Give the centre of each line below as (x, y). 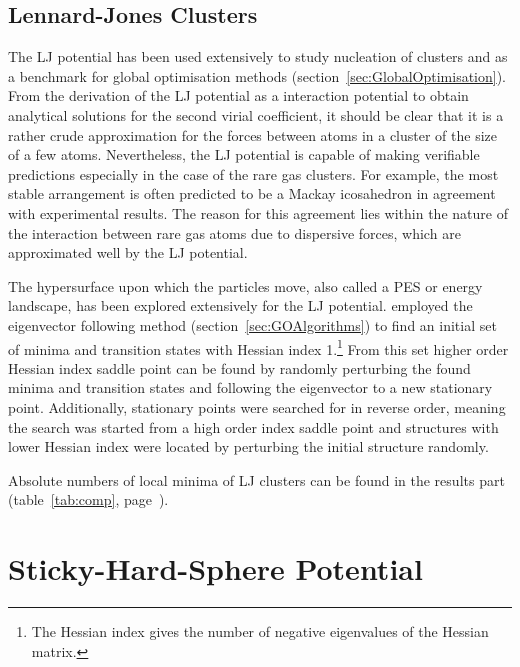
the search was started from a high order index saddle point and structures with (253, 426)
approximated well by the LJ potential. (128, 252)
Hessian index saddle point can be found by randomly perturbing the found (239, 367)
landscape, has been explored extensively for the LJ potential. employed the (240, 305)
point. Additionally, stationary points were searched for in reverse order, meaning (257, 406)
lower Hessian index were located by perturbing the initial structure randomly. (248, 446)
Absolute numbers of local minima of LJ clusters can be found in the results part (256, 479)
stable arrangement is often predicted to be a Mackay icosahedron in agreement (252, 193)
